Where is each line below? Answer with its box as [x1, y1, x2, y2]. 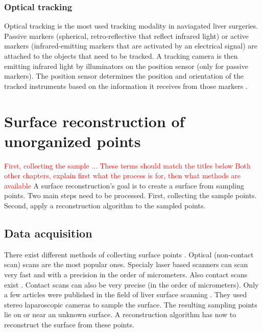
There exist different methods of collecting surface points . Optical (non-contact [4, 249, 254, 259]
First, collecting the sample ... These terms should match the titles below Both [4, 160, 251, 171]
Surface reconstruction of [4, 110, 185, 131]
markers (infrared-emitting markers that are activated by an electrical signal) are [4, 40, 258, 51]
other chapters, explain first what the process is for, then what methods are [4, 170, 241, 181]
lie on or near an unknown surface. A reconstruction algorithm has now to [4, 309, 236, 320]
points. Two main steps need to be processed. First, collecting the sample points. [4, 190, 257, 201]
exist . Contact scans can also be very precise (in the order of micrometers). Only [4, 279, 259, 290]
